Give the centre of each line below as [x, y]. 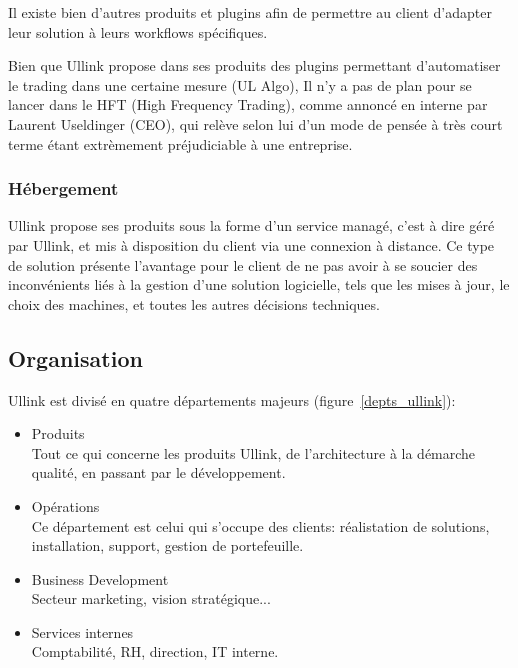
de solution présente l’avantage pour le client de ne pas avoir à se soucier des [243, 264]
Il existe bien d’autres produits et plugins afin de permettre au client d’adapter [250, 12]
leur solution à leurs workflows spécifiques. [138, 31]
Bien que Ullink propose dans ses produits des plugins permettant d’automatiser [254, 65]
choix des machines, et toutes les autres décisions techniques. [194, 303]
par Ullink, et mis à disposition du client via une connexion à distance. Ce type [251, 244]
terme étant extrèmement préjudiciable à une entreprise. [180, 143]
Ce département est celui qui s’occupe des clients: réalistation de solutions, [260, 525]
